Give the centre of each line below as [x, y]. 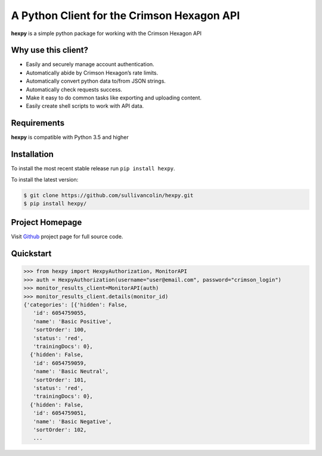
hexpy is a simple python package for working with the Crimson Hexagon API [106, 33]
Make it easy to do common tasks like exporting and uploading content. [114, 98]
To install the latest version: [45, 179]
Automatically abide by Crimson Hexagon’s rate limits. [92, 73]
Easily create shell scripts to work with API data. [85, 106]
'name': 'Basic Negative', [72, 421]
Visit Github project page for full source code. [67, 237]
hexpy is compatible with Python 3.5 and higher [70, 138]
